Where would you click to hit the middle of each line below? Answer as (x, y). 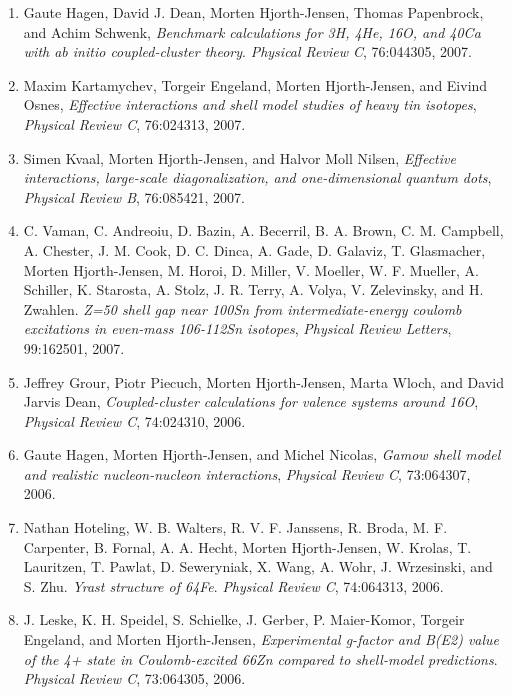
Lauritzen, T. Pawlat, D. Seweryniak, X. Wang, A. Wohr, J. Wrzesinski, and (258, 566)
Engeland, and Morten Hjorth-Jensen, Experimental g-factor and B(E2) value (261, 639)
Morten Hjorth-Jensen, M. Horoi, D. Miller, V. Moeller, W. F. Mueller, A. (251, 269)
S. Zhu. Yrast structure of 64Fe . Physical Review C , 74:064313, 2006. (233, 585)
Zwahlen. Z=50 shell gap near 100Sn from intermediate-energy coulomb (242, 308)
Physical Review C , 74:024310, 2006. (134, 420)
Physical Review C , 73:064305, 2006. (134, 678)
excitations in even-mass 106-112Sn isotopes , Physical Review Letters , (237, 328)
